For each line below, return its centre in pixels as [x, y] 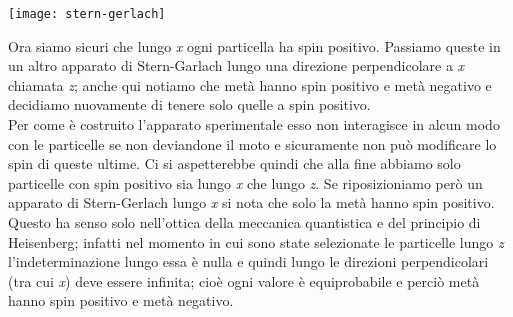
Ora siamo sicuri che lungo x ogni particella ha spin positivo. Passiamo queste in [254, 45]
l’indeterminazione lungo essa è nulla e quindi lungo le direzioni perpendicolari [248, 261]
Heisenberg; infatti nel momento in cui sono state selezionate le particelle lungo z [256, 241]
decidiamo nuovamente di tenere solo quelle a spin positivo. [189, 104]
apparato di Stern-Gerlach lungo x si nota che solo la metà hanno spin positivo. [251, 202]
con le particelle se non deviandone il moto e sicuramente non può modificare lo [252, 143]
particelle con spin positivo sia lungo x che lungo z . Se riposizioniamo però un [245, 182]
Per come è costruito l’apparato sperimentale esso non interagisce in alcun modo [254, 124]
